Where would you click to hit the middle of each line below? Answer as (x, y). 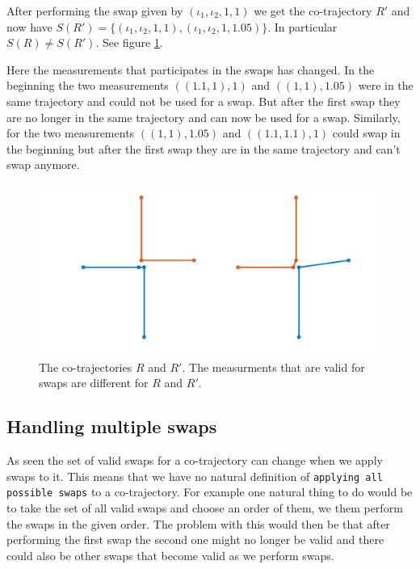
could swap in (366, 133)
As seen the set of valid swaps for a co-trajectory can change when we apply (195, 460)
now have (29, 26)
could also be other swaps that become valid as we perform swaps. (170, 555)
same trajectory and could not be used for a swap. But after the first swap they (204, 101)
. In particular (302, 26)
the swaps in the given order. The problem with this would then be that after (198, 523)
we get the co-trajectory (313, 11)
